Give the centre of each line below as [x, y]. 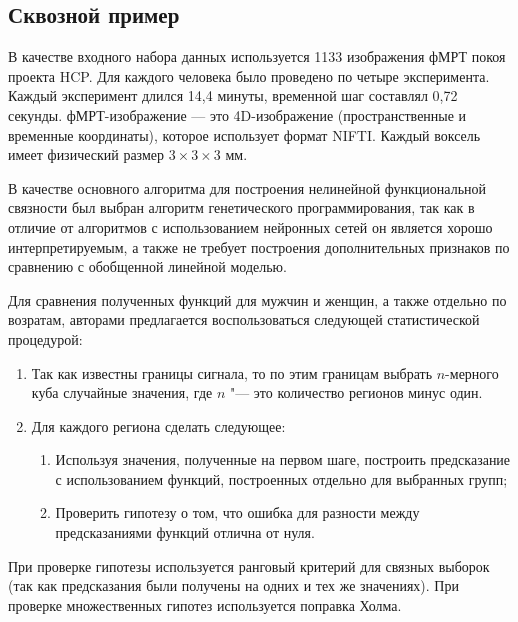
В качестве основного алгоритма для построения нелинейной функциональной [247, 187]
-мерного [472, 372]
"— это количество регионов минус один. [356, 392]
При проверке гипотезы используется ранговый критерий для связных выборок [249, 565]
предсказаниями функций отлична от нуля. [185, 532]
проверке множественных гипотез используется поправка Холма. [205, 604]
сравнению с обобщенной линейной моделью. [147, 266]
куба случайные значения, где [122, 392]
